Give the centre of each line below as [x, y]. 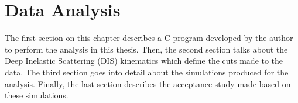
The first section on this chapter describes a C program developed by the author [149, 38]
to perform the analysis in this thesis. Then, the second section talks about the [146, 49]
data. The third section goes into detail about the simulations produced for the [147, 72]
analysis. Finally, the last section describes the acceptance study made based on [148, 83]
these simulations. [37, 95]
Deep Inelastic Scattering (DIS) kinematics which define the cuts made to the [144, 61]
